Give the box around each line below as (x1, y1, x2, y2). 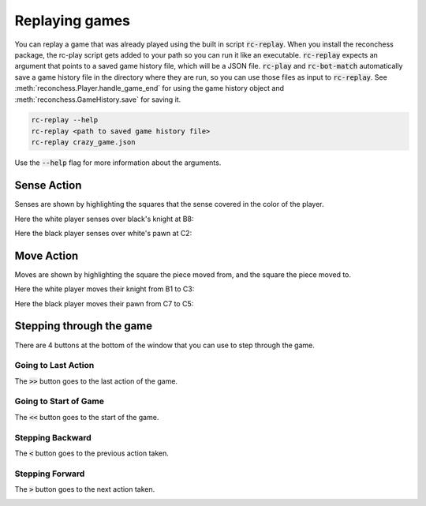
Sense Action (14, 178, 82, 193)
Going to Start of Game (14, 395, 104, 407)
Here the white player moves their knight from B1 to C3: (14, 284, 195, 294)
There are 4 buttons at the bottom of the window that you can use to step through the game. (14, 340, 316, 350)
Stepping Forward (14, 468, 85, 479)
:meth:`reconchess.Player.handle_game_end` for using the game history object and (14, 84, 284, 93)
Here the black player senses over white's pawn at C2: (14, 228, 192, 238)
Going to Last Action (14, 360, 95, 371)
